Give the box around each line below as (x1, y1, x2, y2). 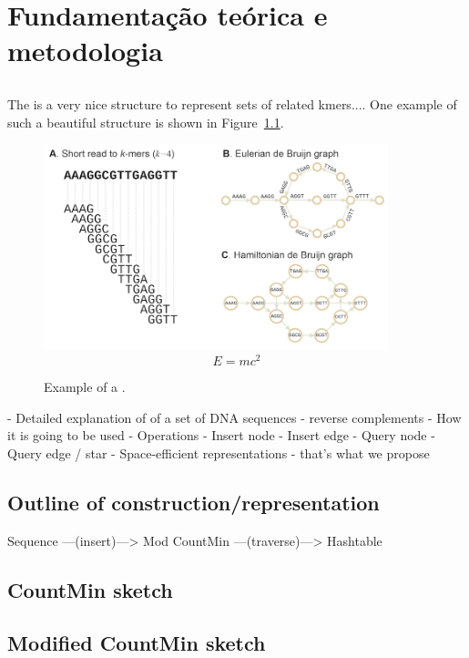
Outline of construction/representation (7, 488, 380, 516)
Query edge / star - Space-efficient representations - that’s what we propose (7, 443, 430, 462)
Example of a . (44, 377, 126, 396)
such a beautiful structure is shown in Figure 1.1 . (7, 112, 284, 131)
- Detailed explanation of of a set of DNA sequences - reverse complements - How (7, 407, 462, 427)
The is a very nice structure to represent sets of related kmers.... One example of (7, 94, 457, 113)
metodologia (7, 32, 163, 69)
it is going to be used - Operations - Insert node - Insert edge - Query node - (7, 426, 435, 445)
